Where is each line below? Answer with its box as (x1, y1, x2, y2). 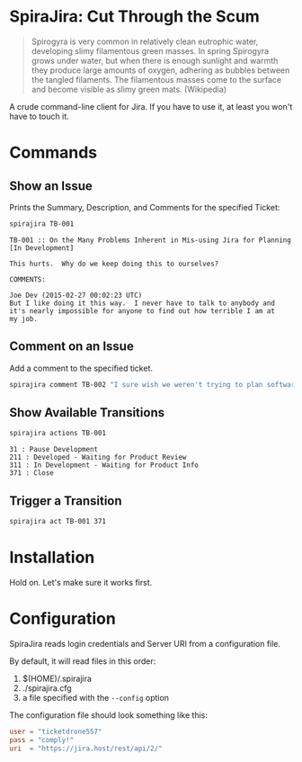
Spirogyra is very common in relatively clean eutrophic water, (31, 36, 259, 47)
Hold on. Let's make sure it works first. (9, 577, 153, 587)
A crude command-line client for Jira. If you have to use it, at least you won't (9, 101, 293, 112)
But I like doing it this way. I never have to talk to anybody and (9, 299, 276, 308)
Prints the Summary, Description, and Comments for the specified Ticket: (9, 202, 280, 212)
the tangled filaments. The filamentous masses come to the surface (31, 74, 281, 85)
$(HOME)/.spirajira (22, 673, 93, 684)
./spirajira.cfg (22, 682, 72, 694)
